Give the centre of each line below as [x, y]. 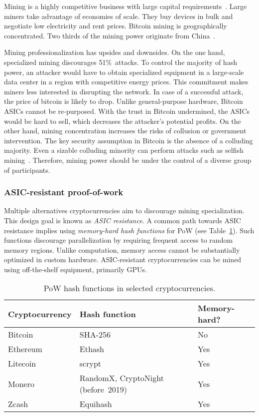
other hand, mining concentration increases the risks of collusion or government [125, 131]
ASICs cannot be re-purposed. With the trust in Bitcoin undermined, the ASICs [127, 111]
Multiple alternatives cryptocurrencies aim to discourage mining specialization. [124, 210]
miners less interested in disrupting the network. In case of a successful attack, [124, 91]
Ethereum [25, 349]
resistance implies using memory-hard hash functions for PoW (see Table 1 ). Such [129, 230]
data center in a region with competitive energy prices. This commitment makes [126, 82]
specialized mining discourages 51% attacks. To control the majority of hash [121, 62]
